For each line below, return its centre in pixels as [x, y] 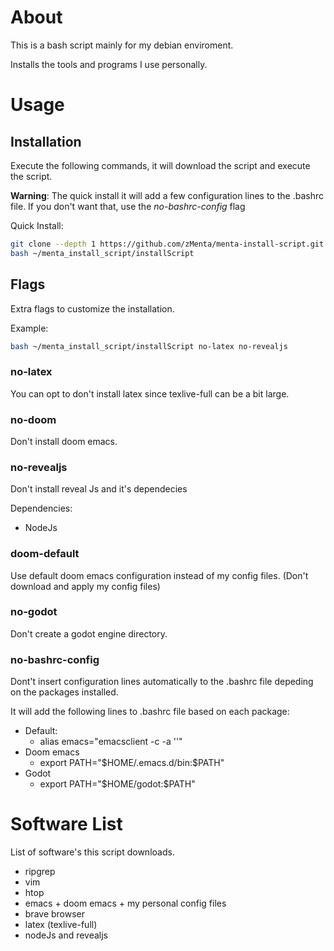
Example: [29, 328]
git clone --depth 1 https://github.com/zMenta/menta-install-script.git [167, 244]
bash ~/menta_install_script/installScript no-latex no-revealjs [149, 346]
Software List [66, 824]
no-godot [34, 612]
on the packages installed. [64, 692]
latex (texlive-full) [61, 925]
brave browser [55, 914]
